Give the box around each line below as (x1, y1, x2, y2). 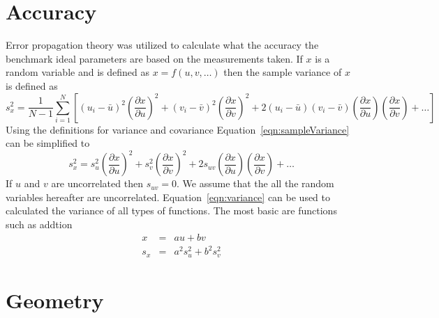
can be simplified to (6, 136, 90, 150)
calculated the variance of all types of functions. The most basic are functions (6, 203, 337, 218)
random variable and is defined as (6, 65, 149, 79)
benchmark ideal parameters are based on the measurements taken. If (6, 51, 303, 65)
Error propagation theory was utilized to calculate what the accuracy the (6, 38, 319, 52)
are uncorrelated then (51, 176, 143, 191)
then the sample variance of (223, 65, 342, 79)
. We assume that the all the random (177, 176, 334, 191)
